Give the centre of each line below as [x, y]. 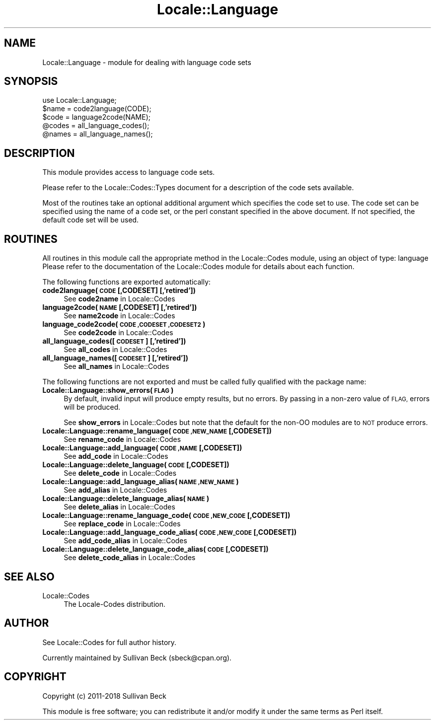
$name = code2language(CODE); [97, 109]
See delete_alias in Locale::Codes [119, 507]
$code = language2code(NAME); [97, 117]
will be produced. [92, 407]
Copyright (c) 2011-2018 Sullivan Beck [104, 696]
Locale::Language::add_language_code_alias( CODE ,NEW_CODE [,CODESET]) [170, 532]
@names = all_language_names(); [98, 134]
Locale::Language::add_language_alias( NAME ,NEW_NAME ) [141, 482]
